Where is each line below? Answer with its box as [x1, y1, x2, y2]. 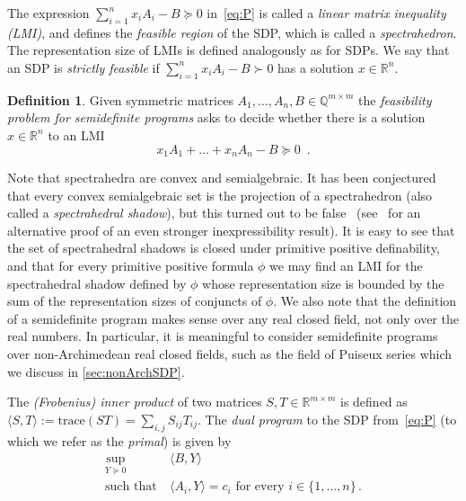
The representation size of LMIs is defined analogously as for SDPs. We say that [7, 40, 450, 59]
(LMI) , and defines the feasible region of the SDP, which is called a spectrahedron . [7, 22, 457, 41]
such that [105, 480, 157, 494]
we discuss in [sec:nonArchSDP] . [7, 362, 185, 380]
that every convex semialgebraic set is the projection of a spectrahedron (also [7, 185, 433, 204]
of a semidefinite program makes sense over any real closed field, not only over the [7, 309, 459, 327]
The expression [7, 4, 90, 22]
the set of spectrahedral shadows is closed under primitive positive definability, [7, 238, 440, 257]
